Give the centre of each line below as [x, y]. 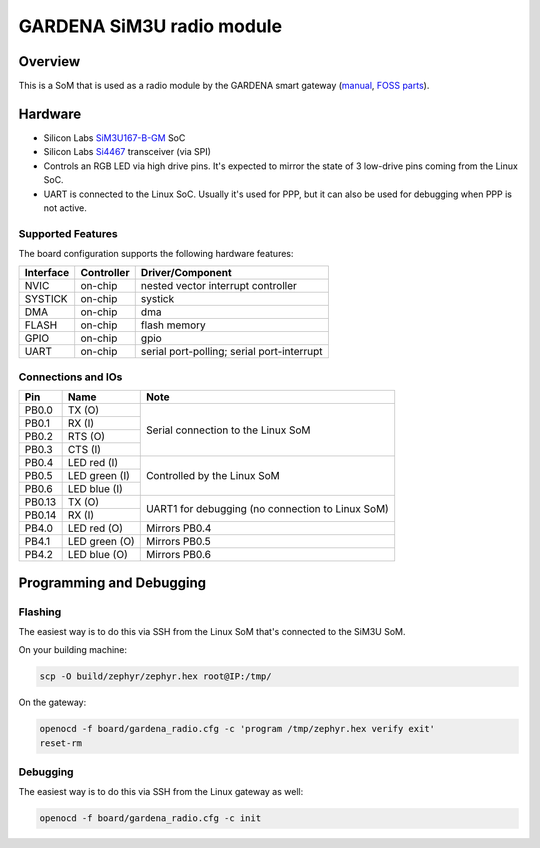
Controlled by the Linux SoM [212, 476]
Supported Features [68, 233]
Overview [49, 61]
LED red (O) [95, 528]
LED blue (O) [98, 555]
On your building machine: [73, 650]
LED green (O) [101, 542]
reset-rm [61, 743]
